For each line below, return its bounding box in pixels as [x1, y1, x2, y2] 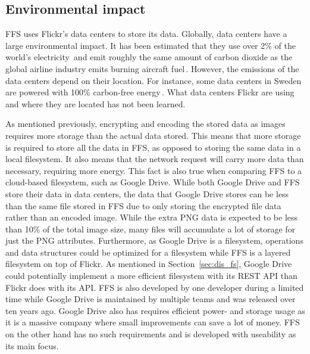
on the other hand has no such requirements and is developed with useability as [5, 328, 296, 340]
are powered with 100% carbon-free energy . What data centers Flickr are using [5, 86, 295, 98]
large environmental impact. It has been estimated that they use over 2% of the [5, 39, 296, 51]
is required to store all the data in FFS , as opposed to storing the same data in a [5, 141, 301, 153]
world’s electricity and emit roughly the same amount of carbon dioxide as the [5, 51, 293, 63]
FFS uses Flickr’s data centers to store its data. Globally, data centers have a [5, 27, 287, 40]
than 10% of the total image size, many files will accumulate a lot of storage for [5, 222, 296, 235]
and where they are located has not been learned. [5, 97, 186, 110]
